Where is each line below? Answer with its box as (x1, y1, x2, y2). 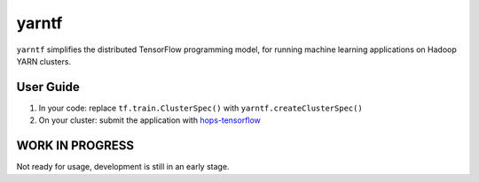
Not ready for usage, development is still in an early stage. (16, 162, 230, 172)
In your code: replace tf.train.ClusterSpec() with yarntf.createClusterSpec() (38, 102, 363, 113)
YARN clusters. (16, 56, 71, 66)
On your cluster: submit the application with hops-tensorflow (38, 115, 262, 125)
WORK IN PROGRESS (16, 138, 135, 154)
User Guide (16, 80, 80, 95)
